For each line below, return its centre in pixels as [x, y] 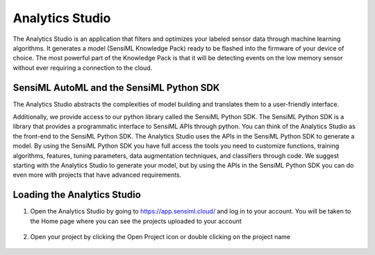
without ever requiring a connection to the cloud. [83, 68]
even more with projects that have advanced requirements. [97, 175]
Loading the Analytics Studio [77, 195]
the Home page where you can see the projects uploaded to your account [136, 221]
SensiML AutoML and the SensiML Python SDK [116, 88]
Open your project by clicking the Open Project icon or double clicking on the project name [160, 237]
